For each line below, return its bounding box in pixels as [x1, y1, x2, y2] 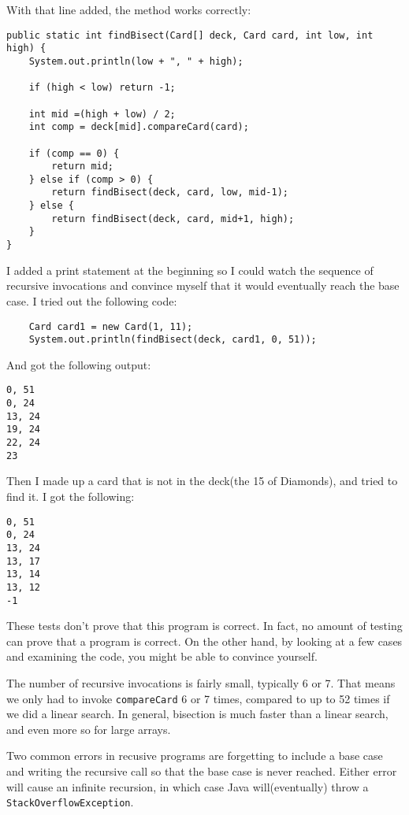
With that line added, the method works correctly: [6, 2, 251, 17]
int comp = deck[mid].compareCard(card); [28, 121, 249, 133]
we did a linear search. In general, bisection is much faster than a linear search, [6, 706, 389, 722]
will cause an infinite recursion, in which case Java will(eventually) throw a [6, 778, 369, 795]
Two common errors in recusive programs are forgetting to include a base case [6, 747, 383, 764]
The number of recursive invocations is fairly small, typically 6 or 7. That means [6, 674, 396, 691]
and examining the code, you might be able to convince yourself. [6, 648, 318, 665]
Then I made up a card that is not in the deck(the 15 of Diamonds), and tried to [6, 472, 398, 489]
